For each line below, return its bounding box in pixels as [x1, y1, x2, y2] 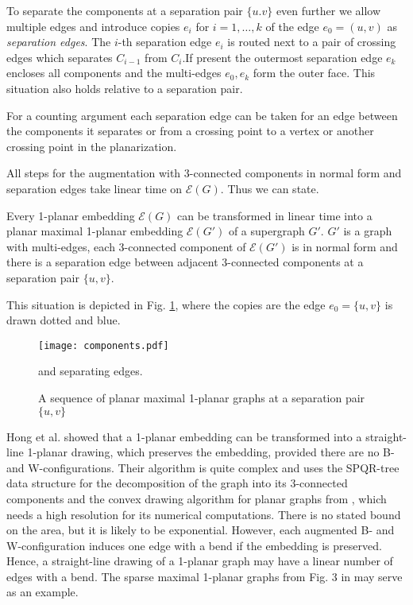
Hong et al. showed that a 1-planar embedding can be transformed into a [6, 428, 362, 444]
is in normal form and [291, 238, 398, 254]
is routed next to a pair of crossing [227, 33, 396, 50]
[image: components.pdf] [38, 339, 169, 351]
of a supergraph [228, 223, 305, 239]
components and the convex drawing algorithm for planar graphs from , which [6, 490, 387, 506]
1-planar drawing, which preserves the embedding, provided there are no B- [27, 444, 395, 460]
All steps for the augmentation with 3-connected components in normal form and [6, 165, 402, 181]
